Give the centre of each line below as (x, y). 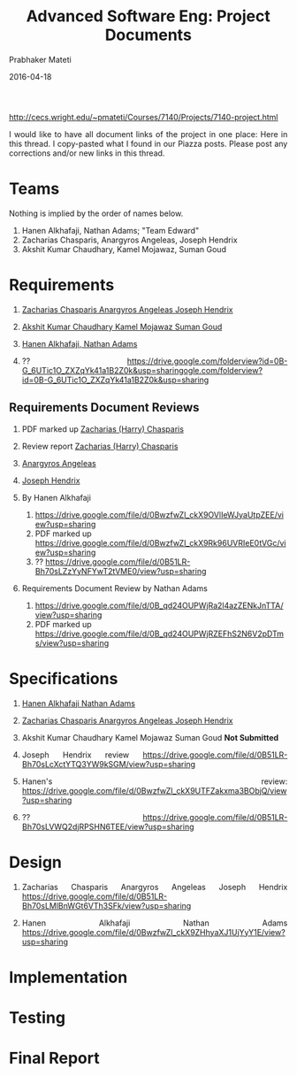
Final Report (54, 1058)
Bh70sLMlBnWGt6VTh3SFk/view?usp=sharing (107, 905)
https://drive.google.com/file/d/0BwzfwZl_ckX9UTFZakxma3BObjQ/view (154, 790)
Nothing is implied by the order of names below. (96, 213)
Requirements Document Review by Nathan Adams (115, 588)
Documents (148, 35)
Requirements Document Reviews (104, 407)
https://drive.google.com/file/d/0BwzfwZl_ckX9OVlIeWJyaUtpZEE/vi (159, 514)
